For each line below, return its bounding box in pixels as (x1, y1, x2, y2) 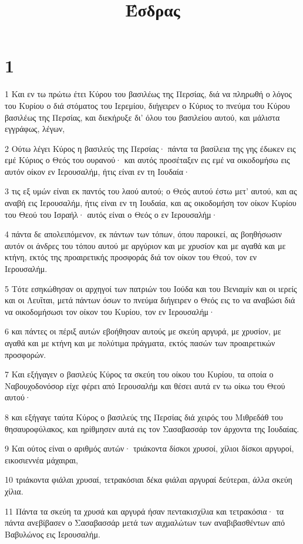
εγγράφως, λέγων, (5, 122, 65, 135)
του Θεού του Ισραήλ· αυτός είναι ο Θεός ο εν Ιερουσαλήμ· (5, 208, 218, 220)
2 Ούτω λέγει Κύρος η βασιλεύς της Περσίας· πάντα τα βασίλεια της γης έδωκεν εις (5, 142, 296, 154)
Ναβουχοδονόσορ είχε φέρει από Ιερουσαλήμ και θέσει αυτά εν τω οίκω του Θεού (5, 379, 285, 392)
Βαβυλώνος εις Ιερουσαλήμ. (5, 528, 100, 540)
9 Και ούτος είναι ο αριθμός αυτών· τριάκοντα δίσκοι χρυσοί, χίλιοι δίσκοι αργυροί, (5, 442, 294, 455)
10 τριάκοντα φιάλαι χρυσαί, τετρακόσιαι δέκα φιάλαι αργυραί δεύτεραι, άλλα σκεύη (5, 473, 292, 486)
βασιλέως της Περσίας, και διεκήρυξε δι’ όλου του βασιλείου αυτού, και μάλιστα (5, 111, 280, 123)
